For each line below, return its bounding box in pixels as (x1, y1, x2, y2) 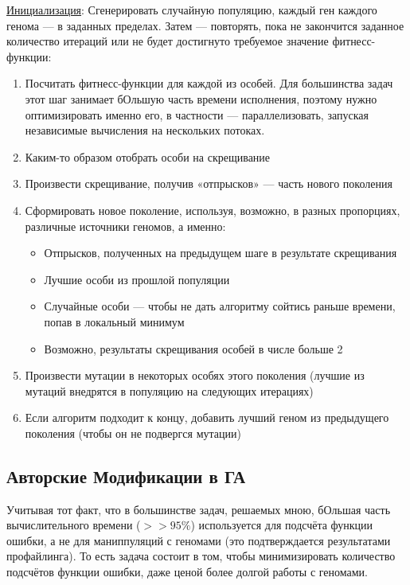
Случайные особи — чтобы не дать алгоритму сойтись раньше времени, (44, 298, 396, 314)
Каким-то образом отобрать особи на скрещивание (25, 148, 271, 165)
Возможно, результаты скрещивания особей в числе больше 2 (44, 340, 343, 357)
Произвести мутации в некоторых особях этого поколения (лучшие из (25, 367, 365, 384)
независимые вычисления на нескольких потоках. (25, 122, 265, 138)
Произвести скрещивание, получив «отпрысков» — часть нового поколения (25, 175, 392, 192)
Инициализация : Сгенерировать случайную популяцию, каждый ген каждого (6, 2, 377, 18)
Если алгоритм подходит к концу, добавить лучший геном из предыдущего (25, 409, 389, 426)
